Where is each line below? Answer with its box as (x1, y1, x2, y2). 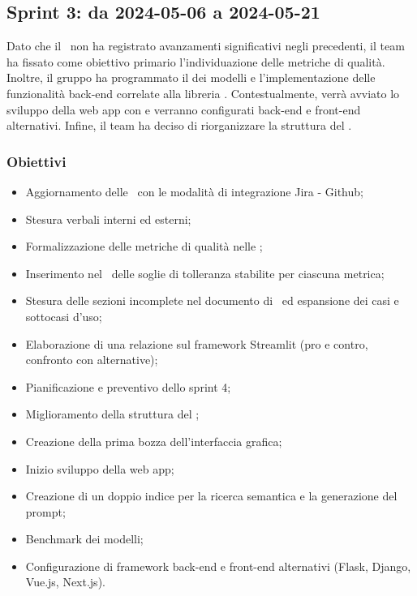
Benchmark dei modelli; (25, 530, 144, 547)
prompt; (25, 503, 66, 520)
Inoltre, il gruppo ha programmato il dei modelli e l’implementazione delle (6, 69, 376, 86)
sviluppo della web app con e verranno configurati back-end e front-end (6, 101, 361, 118)
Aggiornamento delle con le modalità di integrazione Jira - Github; (25, 182, 363, 199)
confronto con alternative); (25, 351, 158, 368)
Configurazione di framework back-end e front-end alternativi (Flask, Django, (25, 557, 411, 574)
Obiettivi (6, 151, 67, 171)
